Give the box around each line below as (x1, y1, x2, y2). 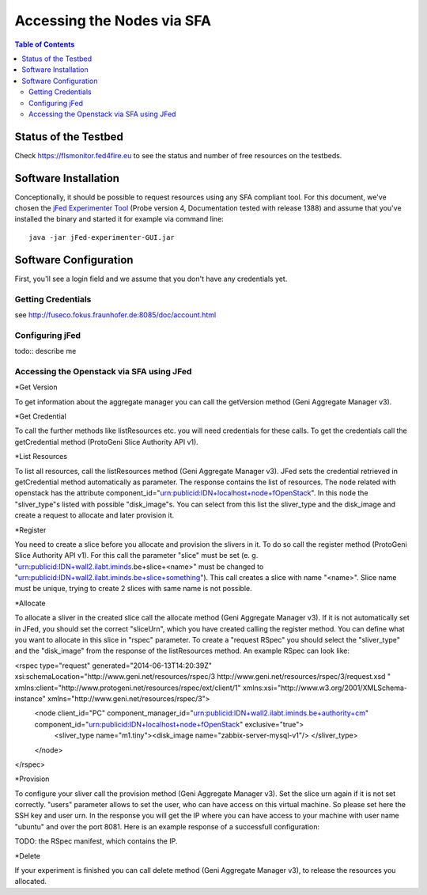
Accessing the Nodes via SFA (14, 12, 212, 29)
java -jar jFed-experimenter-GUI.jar (28, 233, 176, 241)
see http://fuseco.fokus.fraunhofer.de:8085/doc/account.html (14, 309, 217, 320)
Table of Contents (14, 40, 75, 49)
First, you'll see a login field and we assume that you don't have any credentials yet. (14, 274, 288, 283)
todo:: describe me (14, 347, 77, 356)
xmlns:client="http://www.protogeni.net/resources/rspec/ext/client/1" (14, 683, 241, 692)
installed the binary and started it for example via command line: (14, 214, 225, 224)
